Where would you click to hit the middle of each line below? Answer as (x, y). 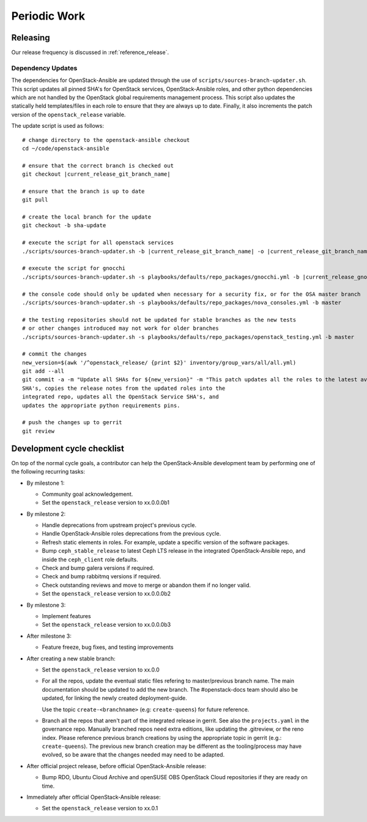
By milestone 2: (46, 514)
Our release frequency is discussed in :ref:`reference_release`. (90, 53)
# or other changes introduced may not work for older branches (121, 328)
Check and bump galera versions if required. (98, 568)
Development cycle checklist (68, 448)
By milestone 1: (46, 483)
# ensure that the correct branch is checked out (98, 166)
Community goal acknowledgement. (87, 494)
